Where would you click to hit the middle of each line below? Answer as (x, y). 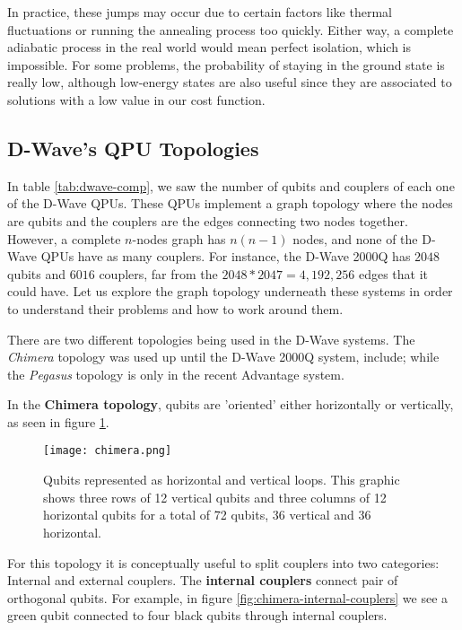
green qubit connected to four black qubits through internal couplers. (197, 615)
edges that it (393, 273)
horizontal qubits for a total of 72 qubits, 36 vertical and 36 (207, 515)
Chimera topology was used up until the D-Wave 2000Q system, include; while (223, 357)
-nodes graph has (179, 238)
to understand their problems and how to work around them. (175, 308)
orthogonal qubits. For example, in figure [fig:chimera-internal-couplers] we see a (228, 597)
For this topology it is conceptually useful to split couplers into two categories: (223, 562)
